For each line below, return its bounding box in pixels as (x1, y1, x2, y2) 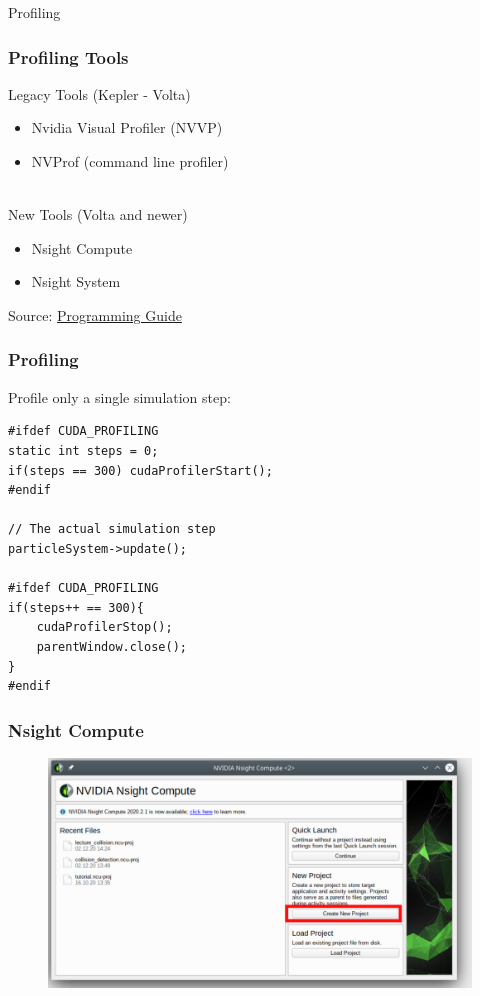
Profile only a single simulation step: (8, 386, 231, 407)
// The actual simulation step (8, 522, 216, 537)
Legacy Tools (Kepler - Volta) (8, 83, 191, 104)
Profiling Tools (8, 44, 129, 69)
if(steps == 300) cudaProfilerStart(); (8, 463, 273, 478)
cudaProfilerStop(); (36, 620, 173, 635)
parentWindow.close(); (36, 639, 187, 654)
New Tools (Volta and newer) (8, 204, 188, 225)
